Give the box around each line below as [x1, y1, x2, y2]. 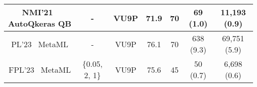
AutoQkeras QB [8, 18, 72, 29]
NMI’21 [22, 6, 53, 18]
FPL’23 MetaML [8, 63, 71, 75]
